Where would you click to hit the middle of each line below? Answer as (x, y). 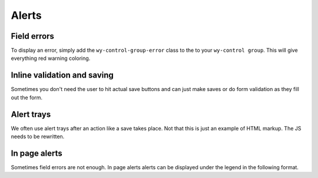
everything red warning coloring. (51, 58)
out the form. (27, 98)
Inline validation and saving (62, 75)
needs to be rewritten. (38, 137)
